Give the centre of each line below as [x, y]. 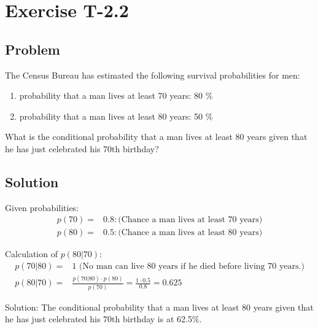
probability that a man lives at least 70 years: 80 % [116, 95]
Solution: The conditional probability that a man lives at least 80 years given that [159, 307]
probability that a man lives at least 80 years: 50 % [116, 116]
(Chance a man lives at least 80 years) [190, 233]
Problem [33, 49]
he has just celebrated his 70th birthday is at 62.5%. [103, 319]
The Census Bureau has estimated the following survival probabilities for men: [153, 75]
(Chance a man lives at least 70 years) [190, 220]
